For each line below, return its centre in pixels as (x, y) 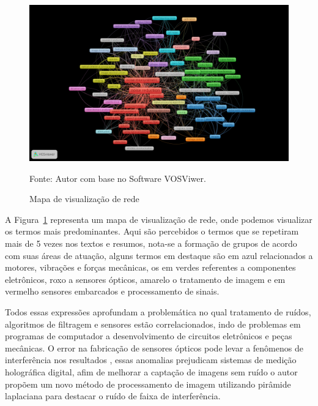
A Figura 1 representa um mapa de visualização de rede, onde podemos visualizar (159, 219)
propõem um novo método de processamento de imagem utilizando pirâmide (148, 384)
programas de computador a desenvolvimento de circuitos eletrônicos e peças (149, 336)
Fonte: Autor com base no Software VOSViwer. (118, 178)
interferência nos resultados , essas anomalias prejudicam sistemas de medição (151, 360)
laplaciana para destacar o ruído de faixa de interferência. (113, 396)
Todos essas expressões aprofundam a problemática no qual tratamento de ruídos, (158, 312)
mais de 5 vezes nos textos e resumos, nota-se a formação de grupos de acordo (151, 243)
